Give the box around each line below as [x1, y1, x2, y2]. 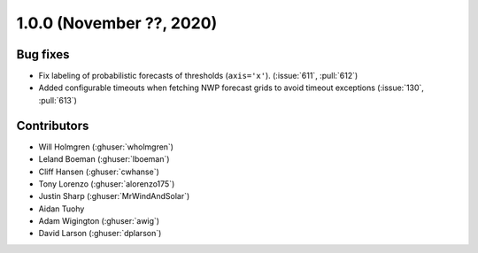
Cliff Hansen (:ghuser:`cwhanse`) [38, 166, 159, 177]
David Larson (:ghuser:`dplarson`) [38, 228, 162, 239]
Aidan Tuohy [38, 203, 85, 214]
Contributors [16, 118, 89, 133]
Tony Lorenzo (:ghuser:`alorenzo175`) [38, 178, 175, 189]
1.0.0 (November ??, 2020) [16, 13, 218, 33]
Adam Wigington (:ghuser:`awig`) [38, 216, 159, 226]
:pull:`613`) [38, 95, 77, 105]
